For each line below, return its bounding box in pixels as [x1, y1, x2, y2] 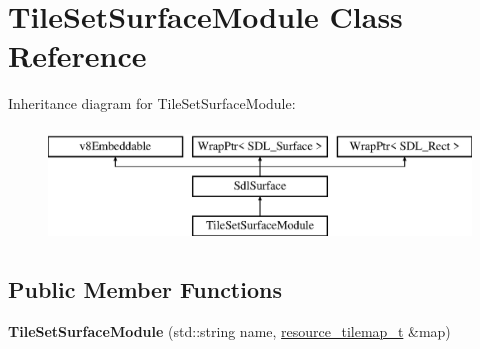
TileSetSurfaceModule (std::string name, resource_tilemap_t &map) [8, 321, 451, 342]
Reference [8, 35, 147, 76]
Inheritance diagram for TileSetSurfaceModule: [8, 93, 296, 114]
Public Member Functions [8, 274, 282, 305]
